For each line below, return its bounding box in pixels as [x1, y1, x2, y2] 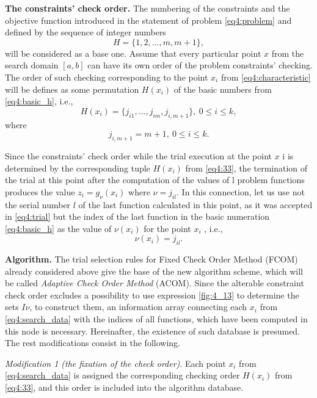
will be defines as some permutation [5, 82, 139, 95]
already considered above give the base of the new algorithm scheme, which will [5, 264, 303, 277]
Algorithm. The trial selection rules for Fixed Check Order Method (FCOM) [5, 253, 298, 266]
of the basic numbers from [173, 82, 272, 95]
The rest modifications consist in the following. [5, 336, 180, 349]
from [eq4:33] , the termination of [185, 161, 308, 174]
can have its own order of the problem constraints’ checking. [87, 59, 313, 71]
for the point [144, 222, 191, 234]
